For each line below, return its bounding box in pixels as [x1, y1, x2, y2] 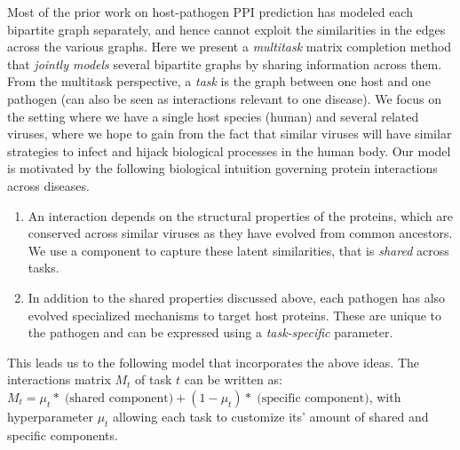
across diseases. [7, 176, 90, 194]
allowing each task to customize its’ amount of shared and [113, 407, 429, 425]
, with [369, 387, 401, 406]
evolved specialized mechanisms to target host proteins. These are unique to [28, 305, 442, 324]
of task [135, 370, 172, 389]
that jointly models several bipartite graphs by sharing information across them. [7, 54, 442, 73]
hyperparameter [7, 407, 93, 425]
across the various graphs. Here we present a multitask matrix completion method [7, 37, 452, 56]
